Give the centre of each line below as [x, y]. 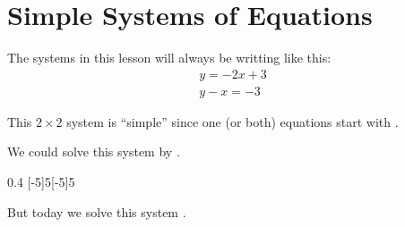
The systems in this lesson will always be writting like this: [169, 58]
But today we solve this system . [97, 211]
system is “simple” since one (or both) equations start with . [233, 121]
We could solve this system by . [94, 151]
